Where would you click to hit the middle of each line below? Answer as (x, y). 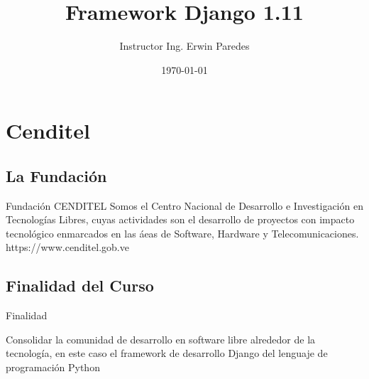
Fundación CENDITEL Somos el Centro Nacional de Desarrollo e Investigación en (184, 205)
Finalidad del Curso (80, 285)
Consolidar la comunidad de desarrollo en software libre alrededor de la (161, 339)
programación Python (53, 367)
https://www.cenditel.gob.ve (67, 247)
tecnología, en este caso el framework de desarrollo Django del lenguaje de (167, 353)
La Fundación (56, 175)
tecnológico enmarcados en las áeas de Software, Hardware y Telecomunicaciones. (182, 233)
